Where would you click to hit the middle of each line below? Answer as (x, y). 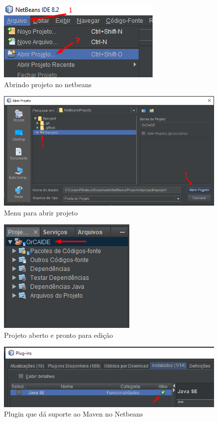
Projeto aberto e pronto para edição (58, 335)
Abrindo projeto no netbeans (48, 84)
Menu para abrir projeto (41, 212)
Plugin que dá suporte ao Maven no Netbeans (74, 414)
